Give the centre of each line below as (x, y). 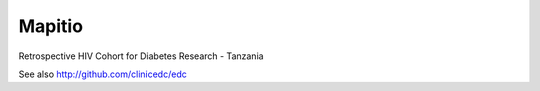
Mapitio (51, 26)
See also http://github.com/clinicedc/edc (102, 74)
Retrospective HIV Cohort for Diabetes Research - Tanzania (141, 56)
